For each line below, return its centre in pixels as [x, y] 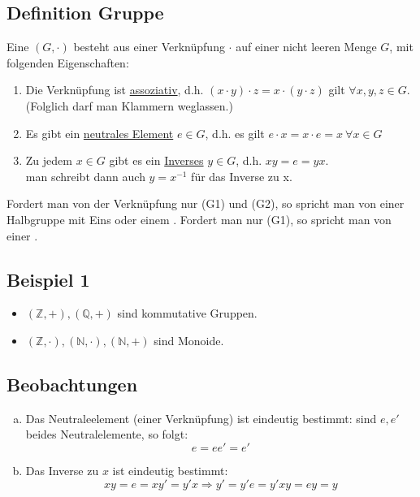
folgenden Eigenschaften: [68, 62]
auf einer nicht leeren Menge [306, 47]
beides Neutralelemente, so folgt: [107, 434]
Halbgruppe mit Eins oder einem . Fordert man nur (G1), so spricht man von [199, 219]
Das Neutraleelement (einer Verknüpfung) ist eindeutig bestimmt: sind [201, 418]
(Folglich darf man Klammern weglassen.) [129, 105]
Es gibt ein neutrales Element [100, 133]
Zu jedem [49, 160]
